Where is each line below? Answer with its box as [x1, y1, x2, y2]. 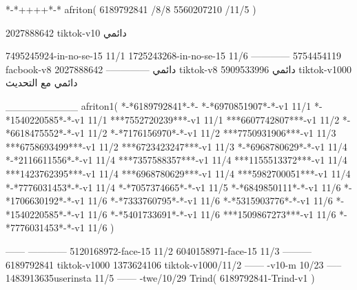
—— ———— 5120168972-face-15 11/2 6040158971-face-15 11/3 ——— [6, 243, 312, 258]
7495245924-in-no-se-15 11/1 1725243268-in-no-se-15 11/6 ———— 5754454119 [6, 48, 341, 63]
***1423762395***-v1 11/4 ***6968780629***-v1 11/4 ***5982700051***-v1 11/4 [6, 166, 351, 180]
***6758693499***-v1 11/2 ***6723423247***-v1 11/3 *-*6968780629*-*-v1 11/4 [6, 139, 347, 153]
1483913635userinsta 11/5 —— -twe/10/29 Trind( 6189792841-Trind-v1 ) [6, 271, 315, 285]
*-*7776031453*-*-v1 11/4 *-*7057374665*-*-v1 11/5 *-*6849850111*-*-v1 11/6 [6, 180, 341, 194]
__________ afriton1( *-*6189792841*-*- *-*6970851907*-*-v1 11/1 [6, 98, 312, 113]
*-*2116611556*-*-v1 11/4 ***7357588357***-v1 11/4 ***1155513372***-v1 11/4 [6, 153, 347, 167]
